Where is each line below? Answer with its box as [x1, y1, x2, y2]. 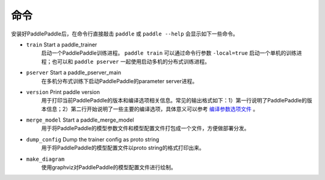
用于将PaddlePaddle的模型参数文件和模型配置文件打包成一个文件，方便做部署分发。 [41, 125, 250, 132]
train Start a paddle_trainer [26, 41, 97, 48]
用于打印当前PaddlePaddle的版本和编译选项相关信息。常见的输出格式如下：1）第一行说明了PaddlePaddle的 [41, 97, 307, 104]
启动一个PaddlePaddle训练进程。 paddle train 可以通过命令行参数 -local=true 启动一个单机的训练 [41, 49, 297, 57]
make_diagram [26, 155, 65, 163]
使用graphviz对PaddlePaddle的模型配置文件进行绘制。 [41, 164, 177, 171]
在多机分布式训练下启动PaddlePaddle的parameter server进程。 [41, 77, 198, 84]
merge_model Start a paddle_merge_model [26, 116, 134, 123]
